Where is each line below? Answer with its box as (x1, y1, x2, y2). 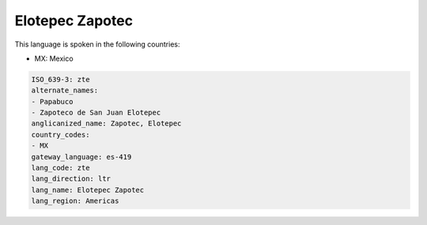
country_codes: (31, 130, 90, 139)
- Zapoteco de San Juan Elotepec (31, 108, 161, 118)
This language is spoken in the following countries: (14, 39, 180, 49)
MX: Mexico (34, 54, 74, 63)
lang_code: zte (31, 163, 90, 173)
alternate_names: (31, 86, 99, 95)
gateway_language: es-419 (31, 152, 132, 161)
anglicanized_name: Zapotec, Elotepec (31, 119, 182, 128)
